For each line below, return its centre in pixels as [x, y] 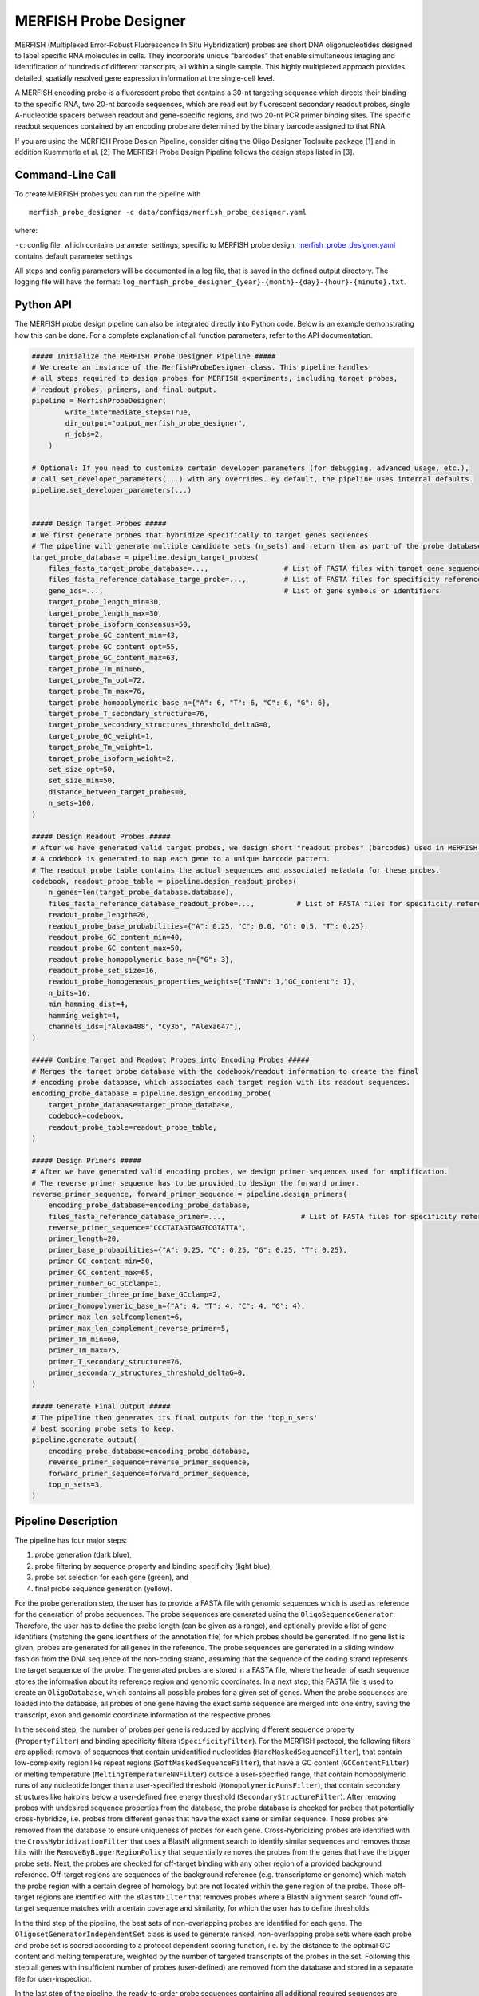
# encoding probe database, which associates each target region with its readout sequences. [221, 1082]
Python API [43, 305]
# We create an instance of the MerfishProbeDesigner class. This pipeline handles [200, 367]
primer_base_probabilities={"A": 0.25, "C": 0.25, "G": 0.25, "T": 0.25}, [198, 1250]
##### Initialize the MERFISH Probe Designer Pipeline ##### [154, 356]
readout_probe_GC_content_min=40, [116, 937]
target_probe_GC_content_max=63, [114, 658]
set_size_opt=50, [82, 770]
